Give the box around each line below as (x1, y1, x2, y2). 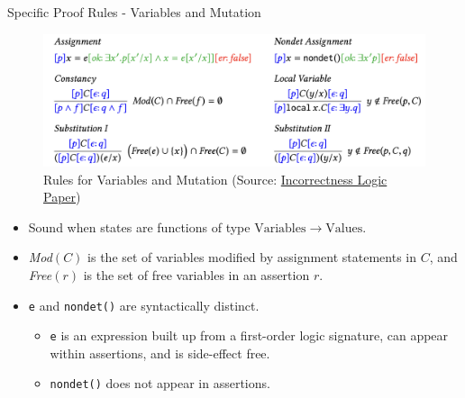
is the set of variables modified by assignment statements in (87, 248, 417, 267)
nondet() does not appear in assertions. (50, 374, 270, 393)
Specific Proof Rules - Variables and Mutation (7, 3, 261, 21)
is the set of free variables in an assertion (83, 265, 310, 284)
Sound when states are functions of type (28, 217, 251, 236)
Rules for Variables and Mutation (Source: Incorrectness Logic (43, 169, 387, 188)
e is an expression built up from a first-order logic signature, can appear (50, 326, 449, 345)
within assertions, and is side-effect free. (50, 343, 270, 362)
